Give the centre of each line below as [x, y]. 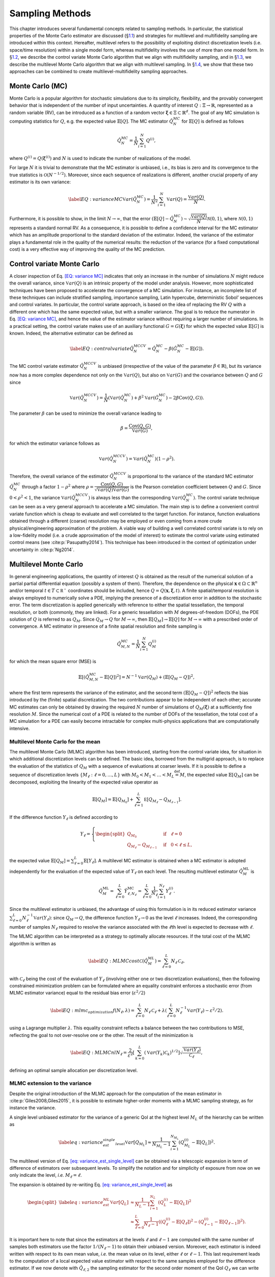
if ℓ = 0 [173, 834]
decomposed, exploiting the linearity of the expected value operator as [84, 782]
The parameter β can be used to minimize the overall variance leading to [86, 413]
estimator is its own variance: [40, 182]
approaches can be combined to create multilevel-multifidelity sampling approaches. [99, 71]
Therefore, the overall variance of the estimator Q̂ [62, 476]
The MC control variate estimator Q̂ [47, 366]
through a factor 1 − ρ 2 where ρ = [58, 487]
